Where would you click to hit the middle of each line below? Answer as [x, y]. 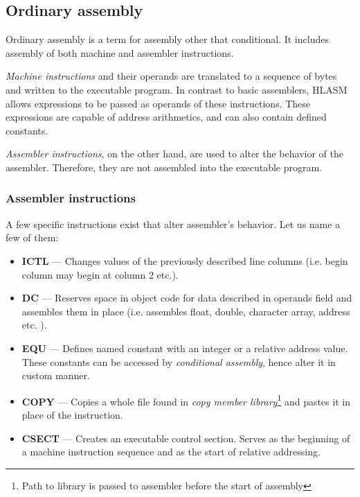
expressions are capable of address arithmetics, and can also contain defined [166, 117]
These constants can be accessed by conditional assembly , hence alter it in [179, 361]
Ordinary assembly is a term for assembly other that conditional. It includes [167, 39]
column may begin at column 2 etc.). [100, 274]
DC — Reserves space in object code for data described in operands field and [187, 298]
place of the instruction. [72, 414]
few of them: [32, 237]
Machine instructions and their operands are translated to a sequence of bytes [171, 76]
